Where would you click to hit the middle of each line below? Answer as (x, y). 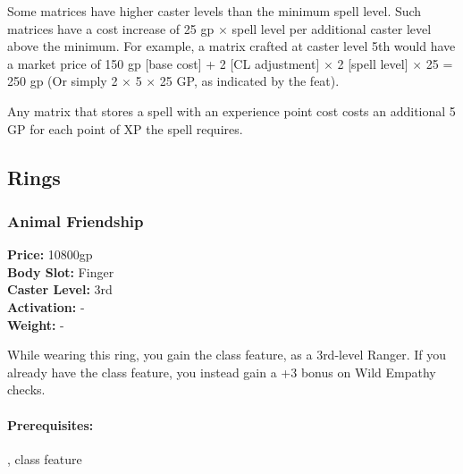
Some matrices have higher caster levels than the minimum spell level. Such (215, 11)
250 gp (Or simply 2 (63, 81)
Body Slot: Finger (61, 271)
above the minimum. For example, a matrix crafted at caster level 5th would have (231, 46)
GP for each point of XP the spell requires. (125, 128)
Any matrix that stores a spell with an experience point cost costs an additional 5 (231, 110)
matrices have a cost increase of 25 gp (111, 28)
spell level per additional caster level (332, 28)
